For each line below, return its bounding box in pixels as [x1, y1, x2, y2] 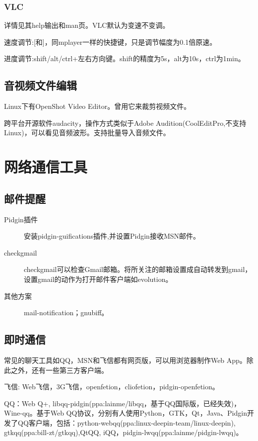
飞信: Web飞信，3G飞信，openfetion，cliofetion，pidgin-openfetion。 [4, 381, 219, 392]
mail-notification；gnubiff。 [24, 307, 109, 318]
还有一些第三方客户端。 [31, 364, 108, 375]
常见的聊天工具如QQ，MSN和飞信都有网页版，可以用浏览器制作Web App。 [4, 354, 247, 365]
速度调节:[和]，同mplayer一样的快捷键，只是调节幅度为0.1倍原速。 [4, 36, 217, 47]
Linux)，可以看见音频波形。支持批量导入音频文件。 [4, 127, 170, 138]
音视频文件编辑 [4, 78, 77, 93]
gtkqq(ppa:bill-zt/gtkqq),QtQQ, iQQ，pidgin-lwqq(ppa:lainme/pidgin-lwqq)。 [4, 427, 243, 438]
